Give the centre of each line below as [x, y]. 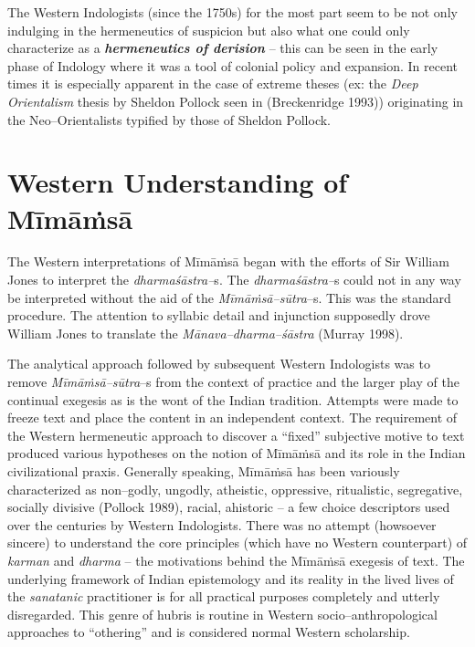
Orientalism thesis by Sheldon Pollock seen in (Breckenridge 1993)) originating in [236, 101]
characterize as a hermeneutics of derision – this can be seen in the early [223, 48]
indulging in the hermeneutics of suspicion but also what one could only [209, 30]
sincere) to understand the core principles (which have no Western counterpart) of [237, 543]
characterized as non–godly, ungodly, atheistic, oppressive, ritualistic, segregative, [235, 489]
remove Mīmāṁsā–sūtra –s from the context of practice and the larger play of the [233, 382]
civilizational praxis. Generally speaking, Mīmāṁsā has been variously [204, 471]
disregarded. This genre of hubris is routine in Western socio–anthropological [222, 614]
